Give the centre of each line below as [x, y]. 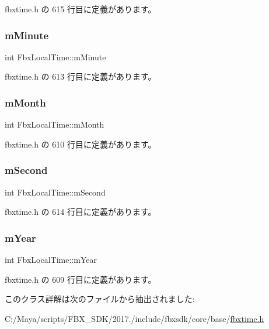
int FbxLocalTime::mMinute [55, 56]
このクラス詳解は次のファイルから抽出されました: [100, 299]
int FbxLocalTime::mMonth [55, 124]
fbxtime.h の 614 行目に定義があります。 [81, 212]
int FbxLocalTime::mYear [51, 260]
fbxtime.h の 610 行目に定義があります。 [81, 144]
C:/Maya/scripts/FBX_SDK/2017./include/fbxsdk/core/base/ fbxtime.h [134, 318]
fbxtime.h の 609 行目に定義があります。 [81, 279]
